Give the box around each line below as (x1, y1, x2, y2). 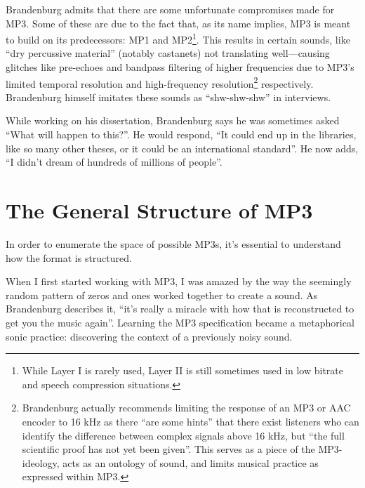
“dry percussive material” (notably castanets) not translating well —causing (6, 46, 330, 60)
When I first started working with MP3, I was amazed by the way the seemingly (6, 274, 352, 289)
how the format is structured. (6, 250, 132, 265)
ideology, (22, 455, 60, 470)
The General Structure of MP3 (6, 196, 313, 225)
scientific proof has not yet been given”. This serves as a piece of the (22, 442, 315, 456)
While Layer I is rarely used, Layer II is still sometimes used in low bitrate (22, 363, 344, 378)
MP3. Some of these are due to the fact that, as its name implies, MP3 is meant (6, 15, 351, 30)
